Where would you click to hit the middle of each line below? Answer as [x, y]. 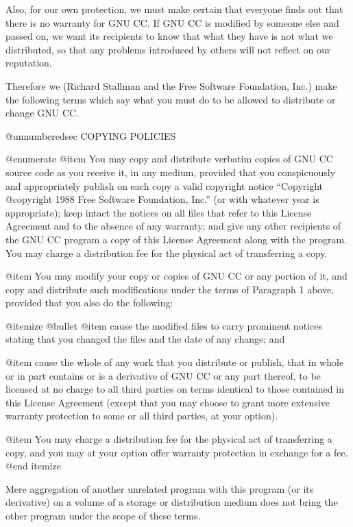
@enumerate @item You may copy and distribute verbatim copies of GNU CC [169, 159]
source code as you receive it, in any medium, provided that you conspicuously [171, 172]
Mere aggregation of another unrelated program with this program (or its [160, 488]
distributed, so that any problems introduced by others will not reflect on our [168, 49]
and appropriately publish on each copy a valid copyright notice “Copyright [165, 185]
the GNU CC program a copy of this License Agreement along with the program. [176, 239]
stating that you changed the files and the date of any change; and [145, 339]
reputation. [29, 63]
